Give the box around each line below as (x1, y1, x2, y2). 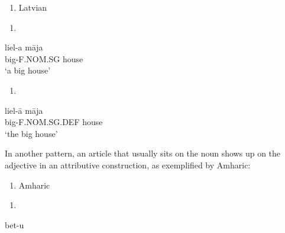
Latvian (18, 1, 47, 13)
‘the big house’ (5, 127, 58, 139)
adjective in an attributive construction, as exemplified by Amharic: (5, 158, 251, 171)
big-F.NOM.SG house (5, 52, 83, 65)
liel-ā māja (5, 104, 43, 116)
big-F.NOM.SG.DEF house (5, 116, 103, 128)
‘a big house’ (5, 64, 51, 76)
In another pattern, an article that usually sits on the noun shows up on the (5, 147, 281, 159)
